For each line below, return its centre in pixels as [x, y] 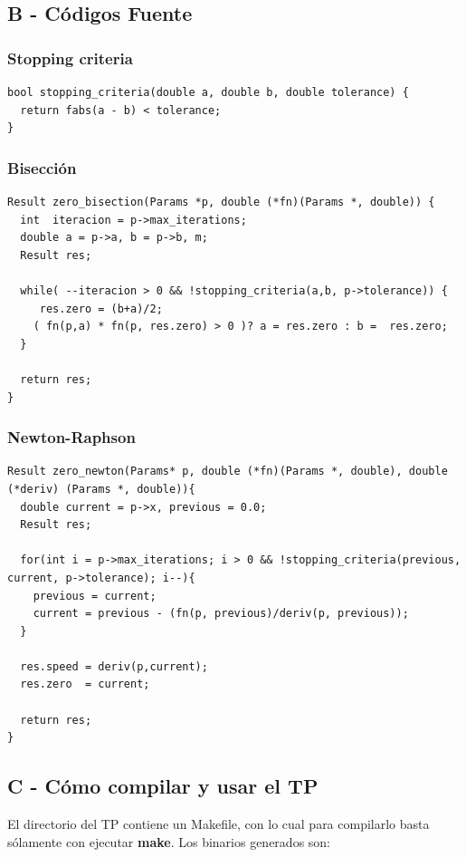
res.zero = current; [85, 684]
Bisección [42, 167]
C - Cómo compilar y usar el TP [163, 786]
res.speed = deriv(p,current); [114, 666]
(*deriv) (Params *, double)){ [101, 489]
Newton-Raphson [71, 437]
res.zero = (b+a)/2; [101, 308]
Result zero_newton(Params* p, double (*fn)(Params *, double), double [228, 472]
